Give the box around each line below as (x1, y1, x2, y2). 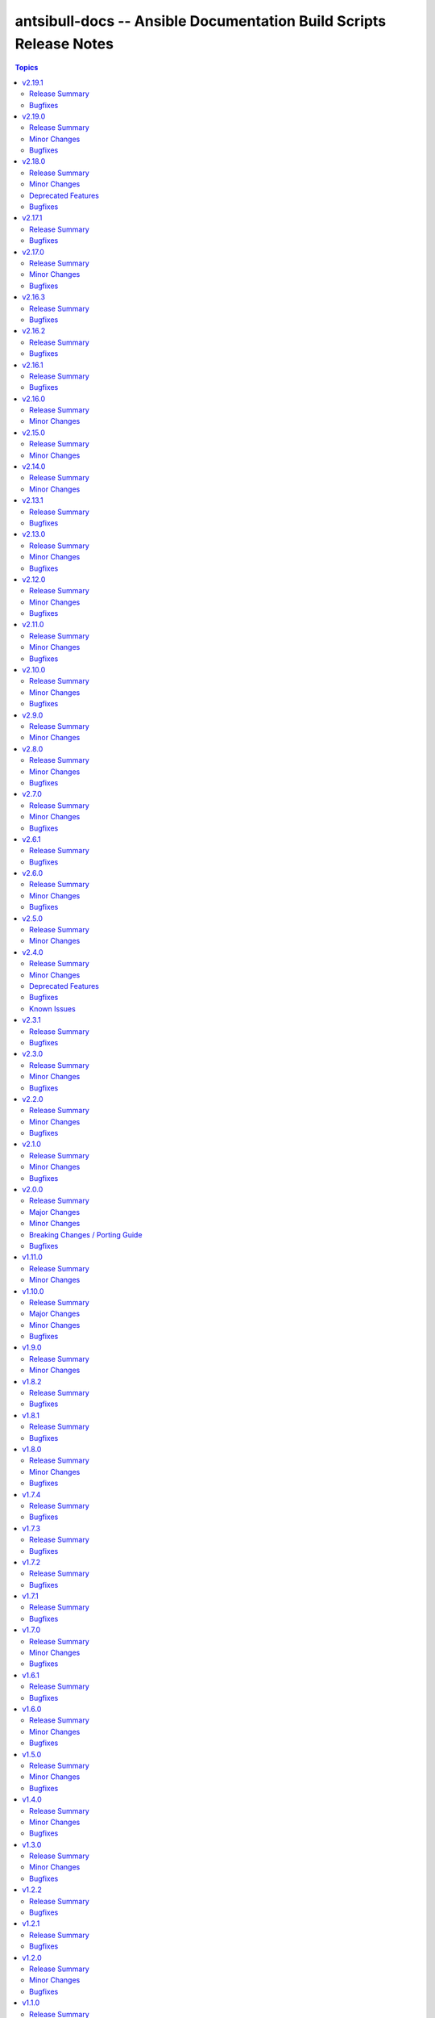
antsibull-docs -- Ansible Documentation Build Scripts (14, 12, 387, 30)
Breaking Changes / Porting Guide (29, 1229, 143, 1239)
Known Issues (29, 1003, 76, 1013)
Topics (14, 63, 39, 73)
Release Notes (14, 35, 114, 52)
